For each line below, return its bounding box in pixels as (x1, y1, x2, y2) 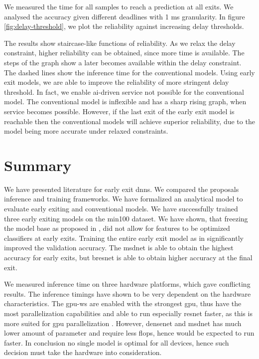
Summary (4, 155, 72, 175)
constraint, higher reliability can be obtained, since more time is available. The (4, 47, 245, 58)
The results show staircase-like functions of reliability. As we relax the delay (4, 37, 236, 48)
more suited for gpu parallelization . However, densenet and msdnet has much (4, 318, 242, 328)
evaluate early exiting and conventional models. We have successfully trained (4, 203, 238, 214)
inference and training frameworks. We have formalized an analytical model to (4, 193, 243, 204)
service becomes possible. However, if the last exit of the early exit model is (4, 106, 235, 116)
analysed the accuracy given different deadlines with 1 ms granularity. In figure (4, 11, 245, 21)
